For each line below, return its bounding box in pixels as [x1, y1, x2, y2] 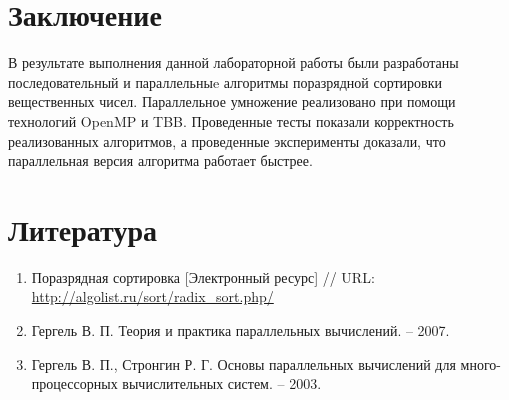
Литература [8, 208, 157, 249]
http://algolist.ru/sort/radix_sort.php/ [31, 286, 274, 307]
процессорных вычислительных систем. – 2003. [31, 373, 322, 394]
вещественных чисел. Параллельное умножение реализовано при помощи [8, 91, 456, 112]
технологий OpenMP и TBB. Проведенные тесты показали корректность [8, 110, 454, 131]
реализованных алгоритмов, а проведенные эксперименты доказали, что [8, 130, 446, 151]
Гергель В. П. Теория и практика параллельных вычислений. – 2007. [31, 320, 450, 340]
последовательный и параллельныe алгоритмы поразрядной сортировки [8, 71, 443, 92]
